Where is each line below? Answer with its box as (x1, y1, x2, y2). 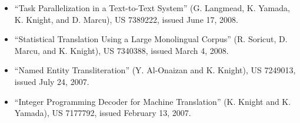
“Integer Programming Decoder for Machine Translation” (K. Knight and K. (14, 95, 291, 107)
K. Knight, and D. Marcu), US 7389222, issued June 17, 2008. (14, 13, 238, 25)
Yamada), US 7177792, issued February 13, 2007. (14, 107, 191, 119)
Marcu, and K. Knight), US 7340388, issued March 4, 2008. (14, 44, 229, 56)
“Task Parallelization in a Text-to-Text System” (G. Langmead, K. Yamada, (14, 2, 290, 13)
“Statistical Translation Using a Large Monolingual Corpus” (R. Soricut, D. (14, 33, 288, 45)
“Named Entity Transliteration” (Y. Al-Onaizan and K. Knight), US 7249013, (14, 64, 296, 76)
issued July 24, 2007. (14, 75, 89, 87)
